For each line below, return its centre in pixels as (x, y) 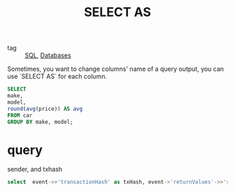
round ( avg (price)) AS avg (45, 109)
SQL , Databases (48, 55)
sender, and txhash (35, 170)
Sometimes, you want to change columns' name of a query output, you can (116, 69)
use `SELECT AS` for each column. (57, 76)
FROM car (20, 115)
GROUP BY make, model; (40, 122)
